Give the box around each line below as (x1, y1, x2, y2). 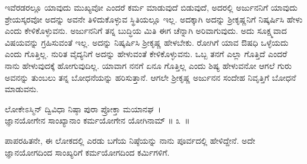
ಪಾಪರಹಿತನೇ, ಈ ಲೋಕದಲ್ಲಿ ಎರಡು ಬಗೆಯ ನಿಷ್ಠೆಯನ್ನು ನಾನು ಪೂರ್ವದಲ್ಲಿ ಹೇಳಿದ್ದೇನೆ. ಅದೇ (5, 134, 255, 146)
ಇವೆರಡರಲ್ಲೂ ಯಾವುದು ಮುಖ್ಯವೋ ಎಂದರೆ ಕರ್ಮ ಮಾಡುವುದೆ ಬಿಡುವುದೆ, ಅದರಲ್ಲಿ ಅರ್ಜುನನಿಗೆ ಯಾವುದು (5, 1, 297, 13)
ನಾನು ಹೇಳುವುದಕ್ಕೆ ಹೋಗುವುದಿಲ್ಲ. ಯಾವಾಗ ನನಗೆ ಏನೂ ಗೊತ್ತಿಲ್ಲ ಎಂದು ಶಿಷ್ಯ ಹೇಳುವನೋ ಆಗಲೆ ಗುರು (5, 59, 292, 71)
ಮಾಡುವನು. (5, 83, 39, 95)
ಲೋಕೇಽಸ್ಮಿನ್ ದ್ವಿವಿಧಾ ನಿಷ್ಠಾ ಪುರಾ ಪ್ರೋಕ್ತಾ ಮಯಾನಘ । (5, 102, 161, 115)
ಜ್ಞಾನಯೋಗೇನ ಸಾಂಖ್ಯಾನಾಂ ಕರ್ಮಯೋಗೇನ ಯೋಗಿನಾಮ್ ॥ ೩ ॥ (5, 114, 190, 127)
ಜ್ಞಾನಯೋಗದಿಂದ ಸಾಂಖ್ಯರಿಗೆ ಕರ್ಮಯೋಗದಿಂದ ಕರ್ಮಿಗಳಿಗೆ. (5, 146, 170, 158)
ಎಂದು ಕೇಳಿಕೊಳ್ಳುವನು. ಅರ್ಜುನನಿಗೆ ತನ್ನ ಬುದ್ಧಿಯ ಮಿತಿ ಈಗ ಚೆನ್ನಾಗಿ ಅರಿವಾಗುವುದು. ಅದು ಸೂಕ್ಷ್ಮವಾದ (5, 24, 287, 37)
